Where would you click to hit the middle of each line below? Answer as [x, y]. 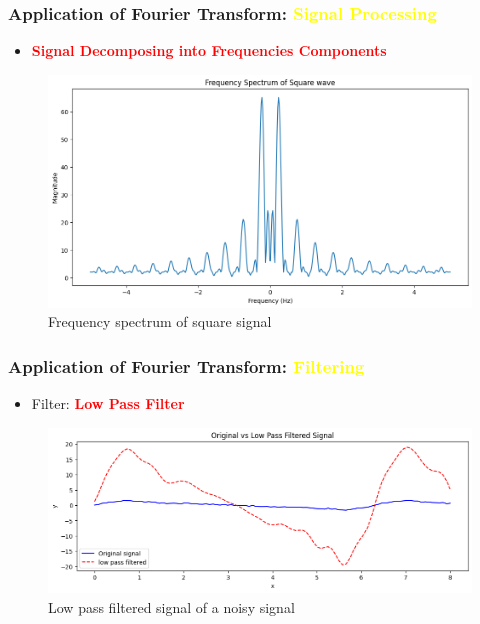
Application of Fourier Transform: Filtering [186, 365]
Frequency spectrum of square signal [160, 321]
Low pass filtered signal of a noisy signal [171, 606]
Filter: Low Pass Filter [108, 403]
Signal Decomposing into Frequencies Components [209, 50]
